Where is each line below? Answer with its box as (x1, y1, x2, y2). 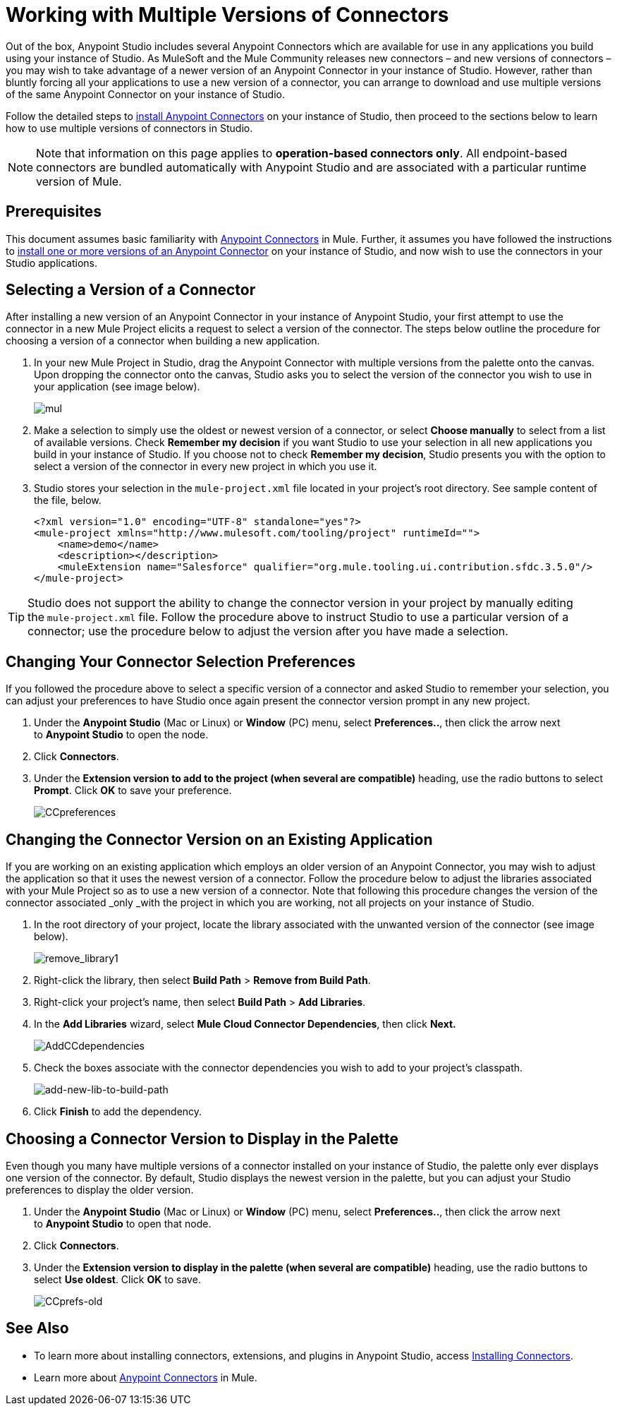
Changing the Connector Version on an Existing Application (6, 830, 433, 848)
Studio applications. (6, 256, 97, 269)
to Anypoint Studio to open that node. (34, 1217, 212, 1230)
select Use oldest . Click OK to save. (34, 1273, 201, 1285)
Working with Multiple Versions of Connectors (6, 3, 449, 27)
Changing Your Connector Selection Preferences (6, 652, 355, 671)
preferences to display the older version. (6, 1183, 194, 1196)
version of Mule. (36, 174, 122, 188)
